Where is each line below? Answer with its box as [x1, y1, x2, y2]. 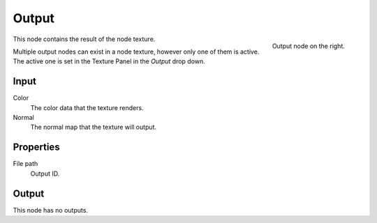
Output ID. [30, 169, 60, 178]
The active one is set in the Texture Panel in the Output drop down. [13, 57, 205, 66]
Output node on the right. [272, 42, 345, 50]
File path [13, 160, 38, 168]
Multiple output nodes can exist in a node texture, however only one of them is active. [13, 47, 260, 56]
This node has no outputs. [13, 206, 89, 214]
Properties [13, 141, 60, 153]
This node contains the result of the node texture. [13, 35, 156, 43]
